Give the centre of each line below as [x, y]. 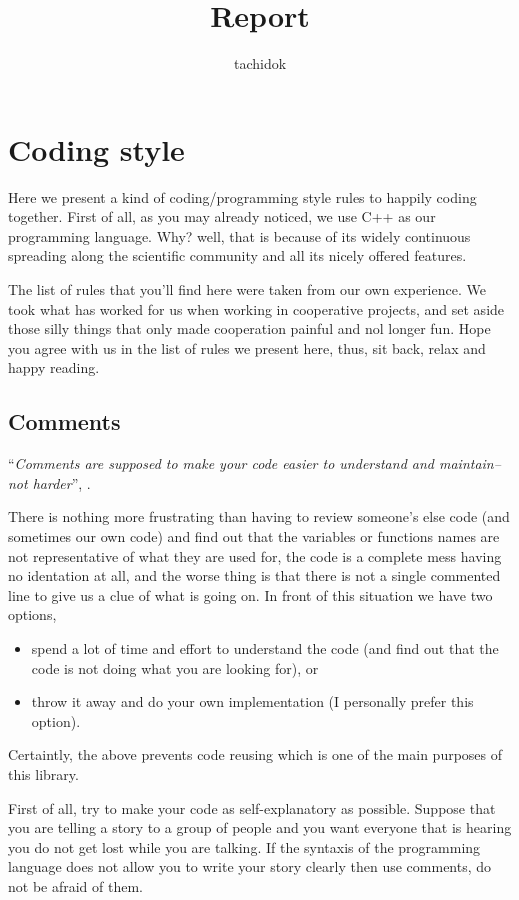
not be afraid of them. [76, 885]
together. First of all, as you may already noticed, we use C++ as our [222, 216]
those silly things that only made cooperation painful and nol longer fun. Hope [249, 328]
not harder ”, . [49, 482]
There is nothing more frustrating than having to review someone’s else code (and [259, 516]
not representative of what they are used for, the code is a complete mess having [255, 555]
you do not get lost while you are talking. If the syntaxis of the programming [244, 846]
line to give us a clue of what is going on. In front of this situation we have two [250, 594]
